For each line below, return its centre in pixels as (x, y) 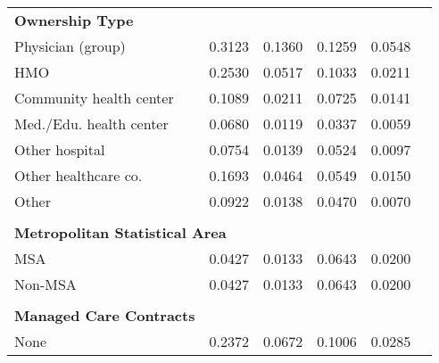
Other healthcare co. (79, 175)
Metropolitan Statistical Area (120, 232)
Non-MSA (46, 284)
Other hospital (60, 149)
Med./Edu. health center (91, 124)
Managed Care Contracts (105, 315)
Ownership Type (74, 20)
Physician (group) (70, 46)
